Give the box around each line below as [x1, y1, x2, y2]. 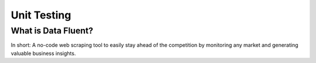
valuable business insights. [11, 50, 76, 57]
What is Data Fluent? [11, 25, 94, 36]
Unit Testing [11, 9, 71, 21]
